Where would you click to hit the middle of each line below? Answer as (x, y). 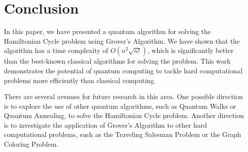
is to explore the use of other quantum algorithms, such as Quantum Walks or (120, 106)
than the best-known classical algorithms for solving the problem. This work (117, 61)
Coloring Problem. (31, 144)
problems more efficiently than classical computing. (80, 80)
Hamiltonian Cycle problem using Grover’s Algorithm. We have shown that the (122, 41)
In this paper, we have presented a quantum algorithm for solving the (107, 31)
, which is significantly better (190, 50)
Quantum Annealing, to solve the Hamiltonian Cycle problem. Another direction (124, 115)
